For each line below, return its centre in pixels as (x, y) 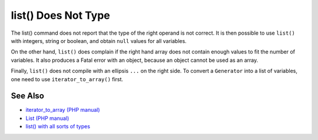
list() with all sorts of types (58, 126)
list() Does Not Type (60, 15)
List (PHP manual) (47, 118)
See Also (27, 96)
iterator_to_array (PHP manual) (63, 110)
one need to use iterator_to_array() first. (67, 79)
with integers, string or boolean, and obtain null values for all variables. (99, 41)
